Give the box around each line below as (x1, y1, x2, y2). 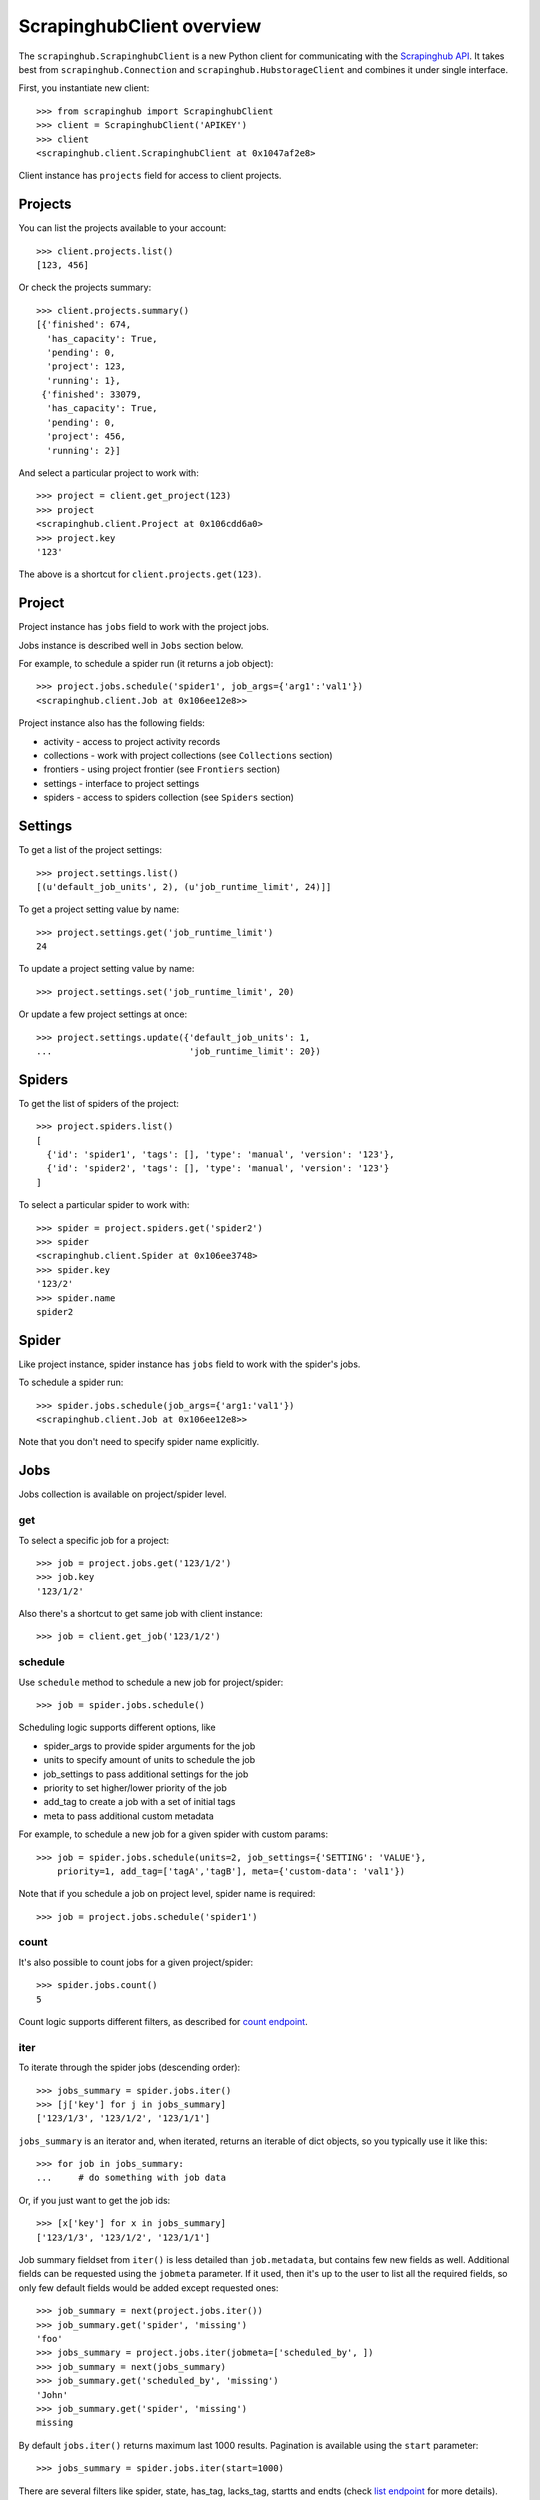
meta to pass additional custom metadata (43, 1810, 214, 1822)
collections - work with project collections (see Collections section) (43, 750, 334, 762)
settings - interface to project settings (43, 777, 200, 789)
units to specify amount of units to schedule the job (43, 1754, 256, 1766)
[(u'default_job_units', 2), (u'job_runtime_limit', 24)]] (36, 881, 332, 892)
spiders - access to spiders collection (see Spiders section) (43, 791, 295, 804)
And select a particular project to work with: (18, 467, 199, 479)
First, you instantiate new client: (18, 82, 150, 94)
